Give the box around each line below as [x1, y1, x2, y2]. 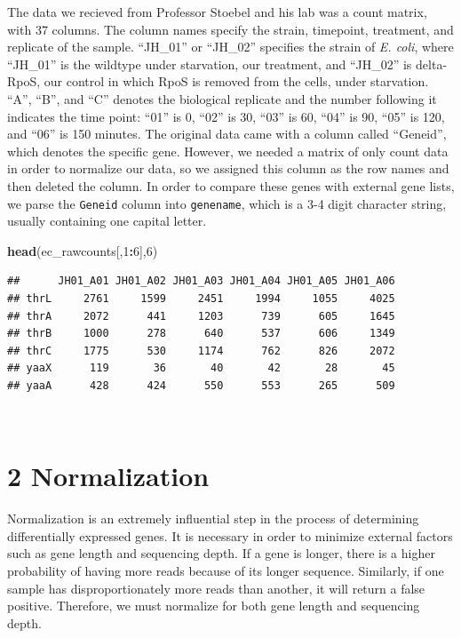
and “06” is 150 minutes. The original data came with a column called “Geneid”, [7, 124, 447, 143]
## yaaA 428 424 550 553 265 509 [7, 379, 395, 392]
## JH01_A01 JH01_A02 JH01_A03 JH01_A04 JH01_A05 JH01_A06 [7, 275, 395, 288]
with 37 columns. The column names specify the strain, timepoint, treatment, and [7, 20, 454, 38]
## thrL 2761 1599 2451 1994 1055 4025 [7, 291, 395, 305]
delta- [416, 54, 448, 73]
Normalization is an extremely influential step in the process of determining [7, 509, 419, 528]
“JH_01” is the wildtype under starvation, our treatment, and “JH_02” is [7, 54, 412, 73]
